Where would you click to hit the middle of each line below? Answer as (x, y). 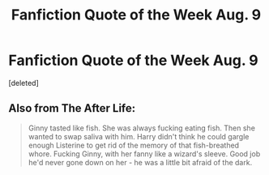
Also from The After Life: (72, 108)
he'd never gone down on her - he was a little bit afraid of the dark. (140, 162)
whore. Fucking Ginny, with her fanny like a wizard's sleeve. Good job (144, 154)
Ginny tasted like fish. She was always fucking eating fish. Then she (141, 128)
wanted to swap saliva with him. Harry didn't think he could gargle (139, 136)
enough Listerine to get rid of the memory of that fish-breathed (134, 145)
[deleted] (23, 83)
